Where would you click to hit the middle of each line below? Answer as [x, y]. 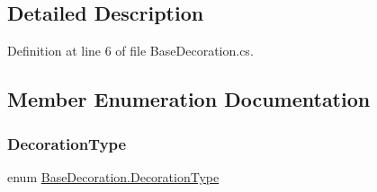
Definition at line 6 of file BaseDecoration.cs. [130, 51]
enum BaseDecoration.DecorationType [113, 176]
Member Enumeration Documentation [189, 99]
